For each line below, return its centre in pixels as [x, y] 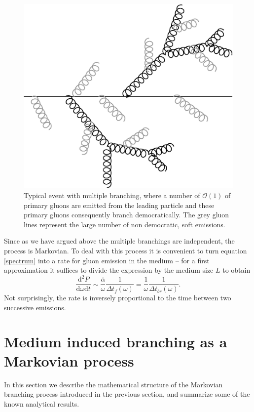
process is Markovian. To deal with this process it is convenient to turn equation [126, 251]
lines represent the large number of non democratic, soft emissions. [125, 224]
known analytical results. [42, 404]
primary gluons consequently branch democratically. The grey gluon [127, 215]
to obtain [236, 270]
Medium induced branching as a [116, 341]
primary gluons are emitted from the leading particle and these [119, 205]
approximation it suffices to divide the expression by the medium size [109, 270]
